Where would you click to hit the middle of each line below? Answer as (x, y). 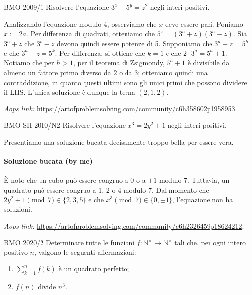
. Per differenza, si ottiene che (100, 53)
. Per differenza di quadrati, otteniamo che (90, 33)
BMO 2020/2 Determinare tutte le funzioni (69, 242)
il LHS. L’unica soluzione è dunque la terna (70, 92)
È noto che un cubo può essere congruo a (66, 180)
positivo (16, 252)
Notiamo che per (29, 63)
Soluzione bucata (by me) (48, 161)
